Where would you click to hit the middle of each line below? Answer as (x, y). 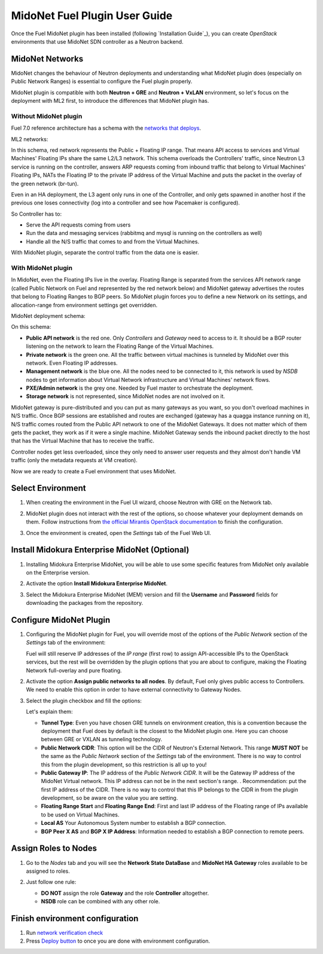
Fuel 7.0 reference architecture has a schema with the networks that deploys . (106, 128)
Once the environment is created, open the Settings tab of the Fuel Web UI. (119, 533)
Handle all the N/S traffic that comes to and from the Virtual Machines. (113, 241)
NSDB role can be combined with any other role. (100, 901)
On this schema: (31, 327)
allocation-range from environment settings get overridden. (84, 305)
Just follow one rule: (51, 882)
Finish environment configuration (75, 918)
